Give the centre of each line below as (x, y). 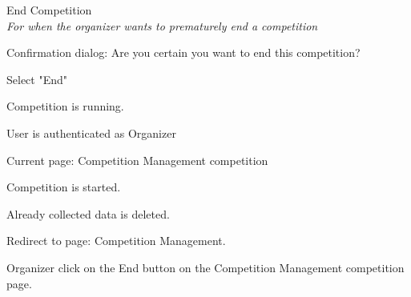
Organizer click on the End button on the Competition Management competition (205, 267)
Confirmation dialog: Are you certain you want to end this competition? (183, 52)
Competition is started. (64, 187)
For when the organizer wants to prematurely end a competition (162, 25)
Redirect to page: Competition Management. (116, 241)
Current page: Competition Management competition (137, 160)
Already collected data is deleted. (88, 213)
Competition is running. (65, 106)
